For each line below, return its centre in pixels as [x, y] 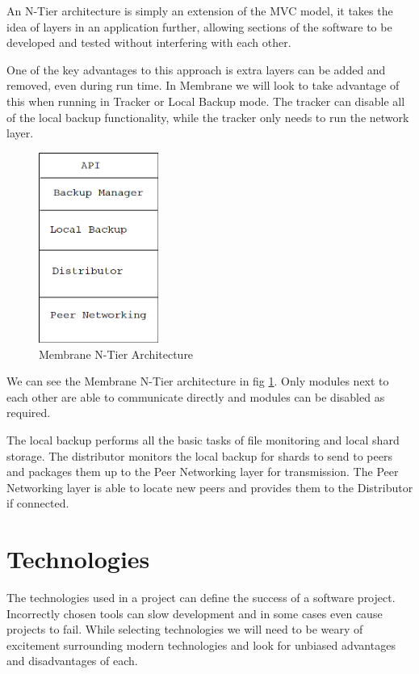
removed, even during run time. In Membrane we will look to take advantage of [203, 85]
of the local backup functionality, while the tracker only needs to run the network [208, 117]
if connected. [38, 503]
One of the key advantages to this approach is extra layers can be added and [196, 69]
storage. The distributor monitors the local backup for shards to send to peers [199, 455]
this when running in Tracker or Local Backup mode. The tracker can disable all [206, 101]
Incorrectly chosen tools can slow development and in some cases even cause [195, 613]
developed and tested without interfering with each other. [149, 42]
